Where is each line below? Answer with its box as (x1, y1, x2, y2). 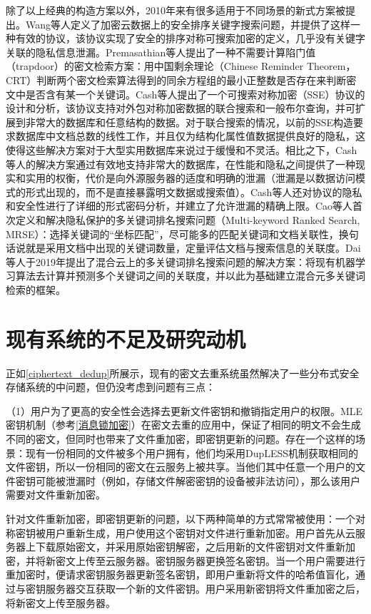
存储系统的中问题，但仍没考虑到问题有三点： (6, 379, 215, 394)
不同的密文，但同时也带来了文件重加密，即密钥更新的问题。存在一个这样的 (6, 431, 355, 446)
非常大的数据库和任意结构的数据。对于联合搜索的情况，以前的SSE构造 (25, 114, 354, 129)
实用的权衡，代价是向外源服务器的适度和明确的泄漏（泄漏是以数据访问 (25, 170, 355, 185)
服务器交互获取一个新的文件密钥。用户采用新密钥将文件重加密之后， (45, 580, 365, 595)
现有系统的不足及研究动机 (6, 324, 246, 353)
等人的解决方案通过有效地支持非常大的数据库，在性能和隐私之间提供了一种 (6, 156, 355, 171)
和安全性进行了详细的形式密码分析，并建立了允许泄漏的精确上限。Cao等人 (6, 198, 353, 213)
